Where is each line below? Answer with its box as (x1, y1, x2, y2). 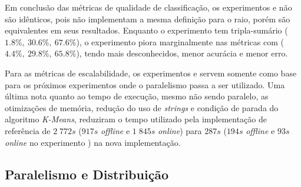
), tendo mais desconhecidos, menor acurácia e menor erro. (76, 47, 288, 59)
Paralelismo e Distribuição (5, 165, 169, 183)
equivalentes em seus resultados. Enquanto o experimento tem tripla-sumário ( (5, 24, 288, 36)
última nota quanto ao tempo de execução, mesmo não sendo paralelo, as (5, 90, 269, 102)
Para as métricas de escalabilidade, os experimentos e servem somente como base (5, 66, 297, 79)
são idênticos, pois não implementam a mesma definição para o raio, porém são (5, 12, 290, 25)
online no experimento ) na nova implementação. (5, 136, 181, 148)
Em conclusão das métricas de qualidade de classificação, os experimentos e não (5, 1, 292, 13)
